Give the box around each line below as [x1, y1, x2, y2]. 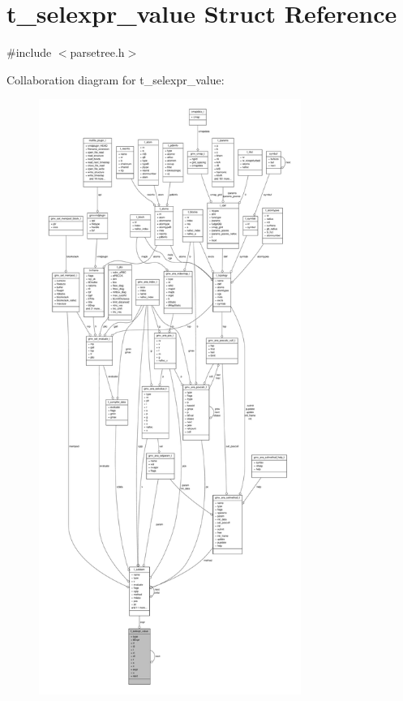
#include [6, 44, 52, 61]
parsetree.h [70, 44, 125, 61]
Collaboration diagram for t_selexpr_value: [6, 71, 225, 88]
